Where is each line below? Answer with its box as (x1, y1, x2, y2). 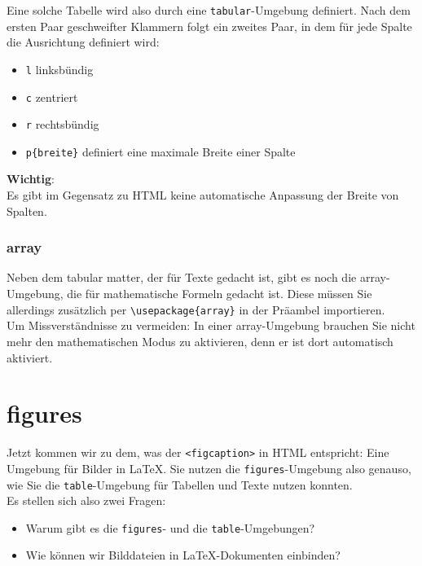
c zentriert (25, 88, 78, 105)
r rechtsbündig (25, 116, 99, 133)
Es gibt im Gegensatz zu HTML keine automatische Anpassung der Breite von (7, 186, 399, 204)
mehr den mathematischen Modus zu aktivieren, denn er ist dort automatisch (7, 332, 393, 349)
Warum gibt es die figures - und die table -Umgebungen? (25, 519, 315, 536)
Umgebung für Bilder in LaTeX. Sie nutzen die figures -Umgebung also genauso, (7, 459, 411, 476)
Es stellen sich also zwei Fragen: (7, 492, 166, 509)
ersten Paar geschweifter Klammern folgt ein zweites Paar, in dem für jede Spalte (7, 17, 412, 34)
